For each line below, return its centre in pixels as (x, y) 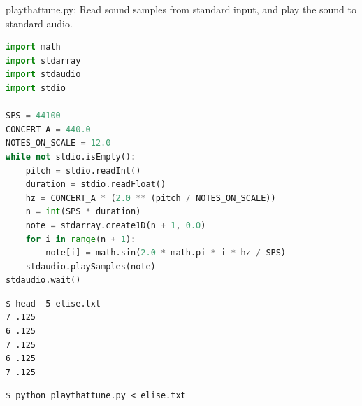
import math (33, 47)
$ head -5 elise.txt (53, 303)
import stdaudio (43, 75)
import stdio (36, 88)
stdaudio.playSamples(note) (90, 266)
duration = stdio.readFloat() (96, 184)
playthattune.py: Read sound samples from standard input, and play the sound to (181, 9)
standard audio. (39, 23)
